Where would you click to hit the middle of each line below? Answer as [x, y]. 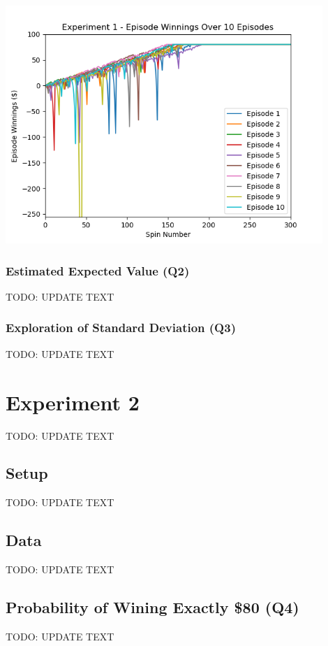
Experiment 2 [73, 402]
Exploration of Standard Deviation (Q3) [121, 328]
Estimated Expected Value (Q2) [98, 270]
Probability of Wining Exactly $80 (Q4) [152, 607]
